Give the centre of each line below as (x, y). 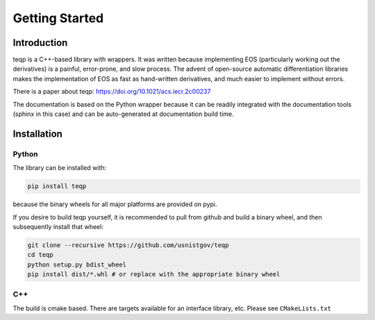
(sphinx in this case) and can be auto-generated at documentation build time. (123, 114)
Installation (37, 134)
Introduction (40, 43)
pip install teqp (57, 186)
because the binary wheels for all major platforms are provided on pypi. (115, 204)
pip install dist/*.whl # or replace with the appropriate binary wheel (154, 275)
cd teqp (40, 255)
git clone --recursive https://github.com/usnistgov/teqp (128, 245)
